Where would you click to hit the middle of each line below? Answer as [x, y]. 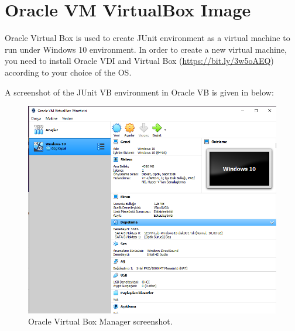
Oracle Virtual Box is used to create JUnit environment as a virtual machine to [147, 38]
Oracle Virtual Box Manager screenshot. [100, 321]
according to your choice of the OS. [68, 72]
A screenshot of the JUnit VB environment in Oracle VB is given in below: [139, 92]
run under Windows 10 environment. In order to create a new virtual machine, [146, 49]
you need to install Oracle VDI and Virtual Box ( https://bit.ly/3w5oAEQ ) [139, 61]
